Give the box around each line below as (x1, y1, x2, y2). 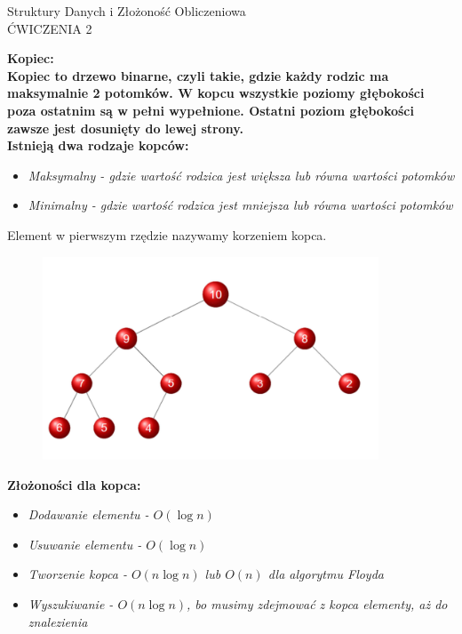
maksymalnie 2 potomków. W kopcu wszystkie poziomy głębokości (7, 84, 425, 102)
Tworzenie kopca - (28, 565, 127, 583)
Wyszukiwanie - (28, 595, 114, 614)
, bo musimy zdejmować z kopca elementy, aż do (187, 595, 448, 614)
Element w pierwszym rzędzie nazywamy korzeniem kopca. (7, 225, 327, 244)
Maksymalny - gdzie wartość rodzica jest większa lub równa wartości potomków (28, 165, 455, 184)
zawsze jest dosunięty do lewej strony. (7, 118, 243, 137)
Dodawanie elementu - (28, 505, 149, 524)
